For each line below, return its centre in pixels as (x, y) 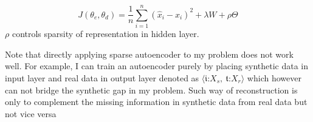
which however (274, 77)
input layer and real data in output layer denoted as (102, 77)
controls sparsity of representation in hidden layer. (105, 34)
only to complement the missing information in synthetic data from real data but (156, 102)
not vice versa (31, 113)
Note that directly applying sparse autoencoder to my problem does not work (149, 54)
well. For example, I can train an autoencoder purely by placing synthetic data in (157, 66)
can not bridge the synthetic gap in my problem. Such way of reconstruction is (151, 90)
